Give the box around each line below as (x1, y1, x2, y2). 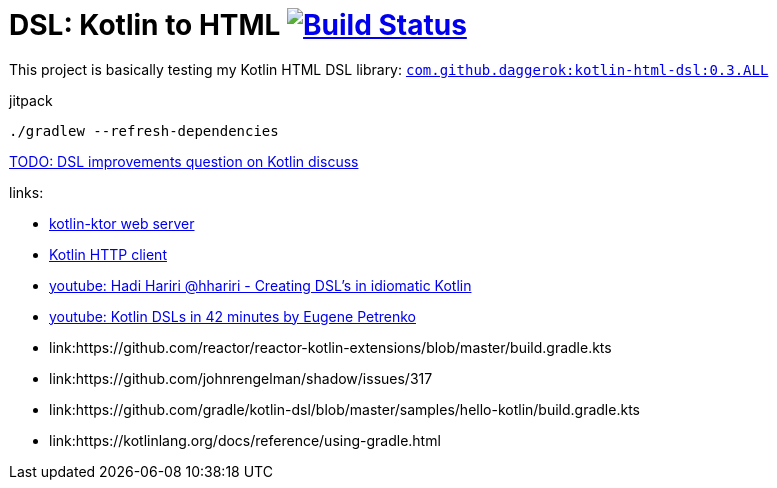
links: (9, 183, 44, 201)
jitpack (9, 91, 53, 109)
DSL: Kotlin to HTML (9, 8, 281, 42)
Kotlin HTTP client (49, 245, 167, 263)
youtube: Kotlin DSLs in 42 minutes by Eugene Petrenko (49, 307, 416, 325)
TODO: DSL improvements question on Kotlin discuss (9, 152, 359, 170)
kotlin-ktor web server (49, 214, 195, 232)
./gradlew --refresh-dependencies (9, 122, 279, 139)
